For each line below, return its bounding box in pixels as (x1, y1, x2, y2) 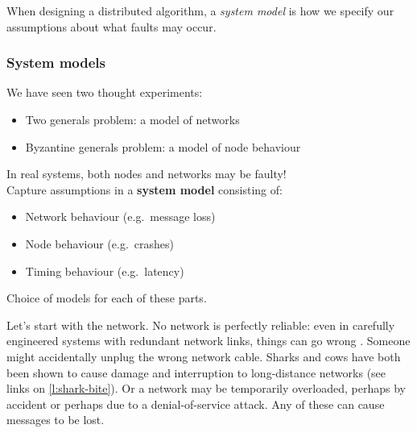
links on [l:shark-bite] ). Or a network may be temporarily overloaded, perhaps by (6, 380, 407, 397)
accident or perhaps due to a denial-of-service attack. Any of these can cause (6, 395, 385, 412)
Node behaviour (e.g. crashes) (25, 235, 174, 252)
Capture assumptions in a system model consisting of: (6, 181, 283, 198)
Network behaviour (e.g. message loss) (25, 208, 216, 225)
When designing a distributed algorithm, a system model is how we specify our (6, 2, 394, 19)
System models (6, 52, 106, 73)
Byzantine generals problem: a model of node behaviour (25, 138, 301, 155)
